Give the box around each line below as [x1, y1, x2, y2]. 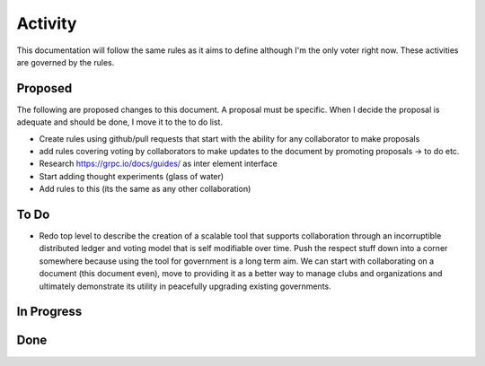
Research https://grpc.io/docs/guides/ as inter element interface [39, 158, 278, 170]
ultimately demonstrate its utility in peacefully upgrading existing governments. [39, 281, 331, 292]
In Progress [16, 304, 83, 319]
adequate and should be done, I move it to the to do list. [16, 117, 224, 127]
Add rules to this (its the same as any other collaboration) [39, 184, 251, 195]
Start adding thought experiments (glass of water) [39, 170, 225, 181]
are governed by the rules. [16, 57, 115, 67]
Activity [16, 13, 77, 33]
